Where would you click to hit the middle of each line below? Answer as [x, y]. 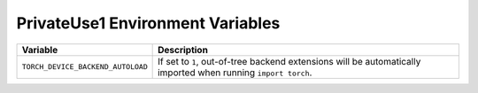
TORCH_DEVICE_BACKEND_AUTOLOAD [85, 67]
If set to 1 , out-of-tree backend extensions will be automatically [289, 61]
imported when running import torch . [235, 73]
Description [183, 50]
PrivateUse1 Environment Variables [148, 23]
